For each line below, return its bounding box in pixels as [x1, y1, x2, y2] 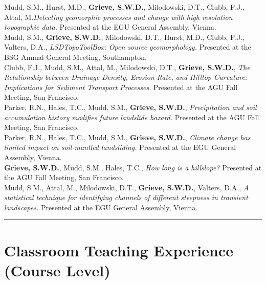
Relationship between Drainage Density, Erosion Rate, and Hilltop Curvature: [4, 72, 248, 82]
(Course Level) [4, 259, 110, 280]
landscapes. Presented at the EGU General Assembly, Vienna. [4, 202, 198, 212]
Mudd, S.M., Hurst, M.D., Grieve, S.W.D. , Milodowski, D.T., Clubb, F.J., [4, 2, 245, 12]
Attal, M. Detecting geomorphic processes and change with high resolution [4, 11, 233, 22]
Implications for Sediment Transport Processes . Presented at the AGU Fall [4, 81, 238, 92]
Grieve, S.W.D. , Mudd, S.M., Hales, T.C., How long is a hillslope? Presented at [4, 162, 262, 172]
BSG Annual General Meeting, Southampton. [4, 51, 147, 62]
